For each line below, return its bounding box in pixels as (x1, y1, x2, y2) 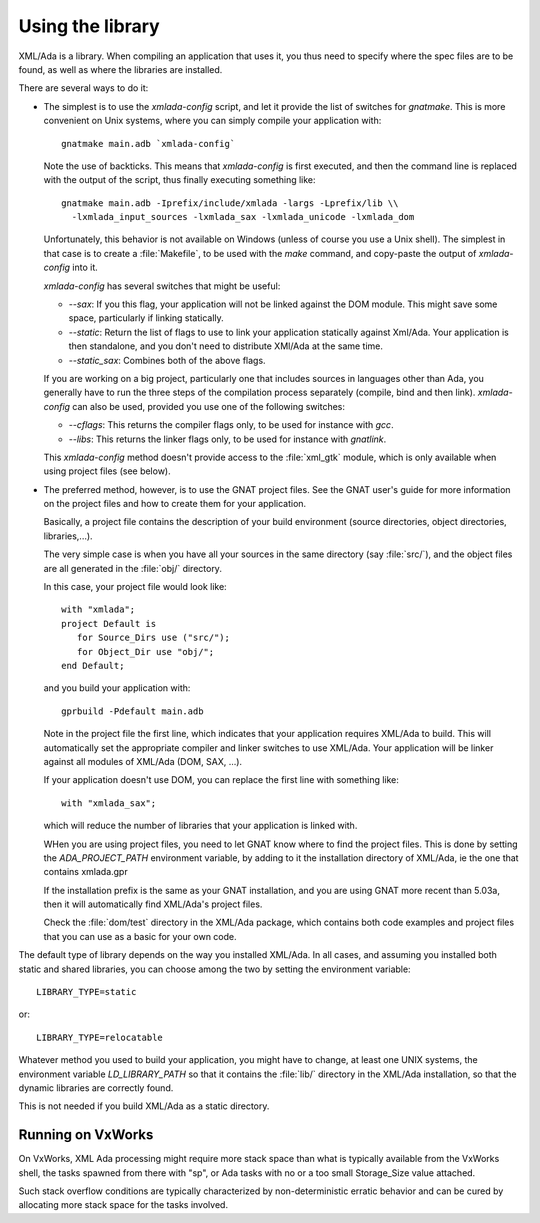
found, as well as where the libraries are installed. (18, 63, 223, 75)
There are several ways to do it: (18, 82, 149, 94)
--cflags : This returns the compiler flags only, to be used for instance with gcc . (68, 419, 394, 431)
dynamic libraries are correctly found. (18, 1081, 174, 1094)
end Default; (61, 660, 125, 671)
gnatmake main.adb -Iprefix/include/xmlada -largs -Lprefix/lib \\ (61, 197, 399, 209)
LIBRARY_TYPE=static (36, 986, 137, 998)
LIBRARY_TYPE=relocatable (36, 1031, 164, 1043)
